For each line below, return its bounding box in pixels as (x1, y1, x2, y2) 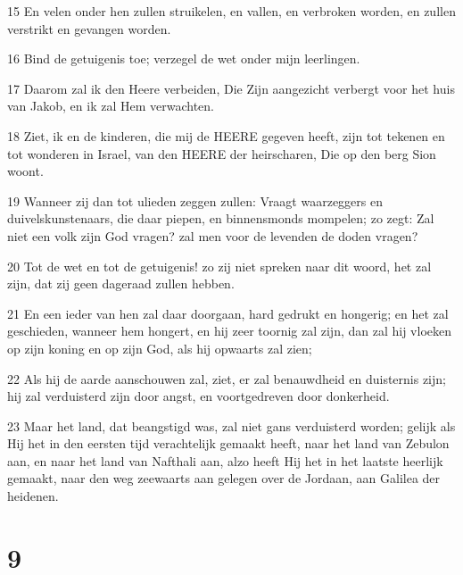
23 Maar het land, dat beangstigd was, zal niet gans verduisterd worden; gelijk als (7, 416, 456, 435)
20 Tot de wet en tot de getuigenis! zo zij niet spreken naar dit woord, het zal (7, 256, 432, 275)
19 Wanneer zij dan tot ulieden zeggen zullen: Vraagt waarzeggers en (7, 191, 383, 210)
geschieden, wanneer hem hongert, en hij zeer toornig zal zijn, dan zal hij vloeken (7, 321, 452, 340)
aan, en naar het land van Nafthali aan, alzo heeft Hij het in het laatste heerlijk (7, 451, 443, 470)
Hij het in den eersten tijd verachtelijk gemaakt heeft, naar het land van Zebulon (7, 434, 450, 453)
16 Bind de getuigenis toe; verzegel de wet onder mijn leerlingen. (7, 49, 360, 68)
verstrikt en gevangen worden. (7, 19, 171, 37)
